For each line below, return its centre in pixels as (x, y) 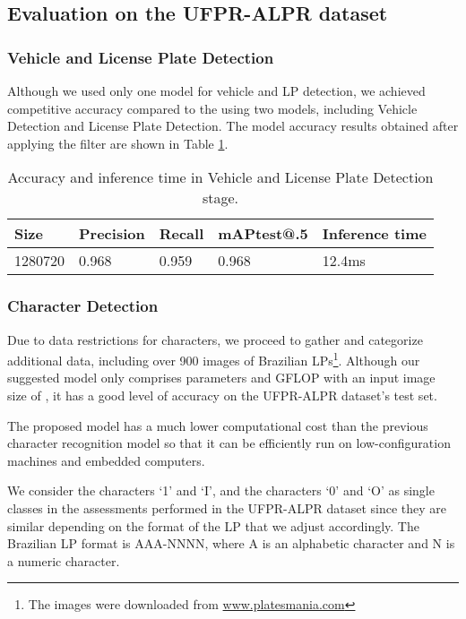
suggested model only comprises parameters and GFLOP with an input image (221, 378)
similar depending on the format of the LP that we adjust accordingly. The (213, 525)
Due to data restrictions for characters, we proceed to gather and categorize (215, 339)
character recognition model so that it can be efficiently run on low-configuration (229, 443)
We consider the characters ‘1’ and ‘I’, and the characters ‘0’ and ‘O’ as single (221, 490)
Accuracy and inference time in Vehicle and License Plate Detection (220, 177)
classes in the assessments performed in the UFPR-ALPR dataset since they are (227, 508)
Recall (181, 234)
